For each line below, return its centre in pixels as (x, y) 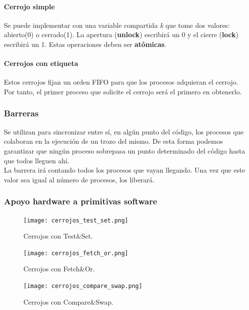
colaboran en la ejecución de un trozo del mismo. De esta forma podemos (114, 141)
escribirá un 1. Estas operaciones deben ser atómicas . (85, 44)
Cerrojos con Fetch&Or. (59, 269)
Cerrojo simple (30, 6)
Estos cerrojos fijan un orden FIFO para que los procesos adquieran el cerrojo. (121, 82)
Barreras (21, 113)
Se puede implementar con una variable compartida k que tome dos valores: (117, 25)
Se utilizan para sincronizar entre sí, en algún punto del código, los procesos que (124, 131)
